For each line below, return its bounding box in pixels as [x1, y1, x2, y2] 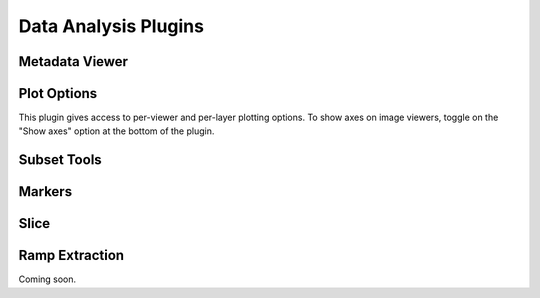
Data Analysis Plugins [18, 15, 205, 37]
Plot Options [18, 85, 98, 102]
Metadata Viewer [18, 53, 129, 70]
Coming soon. [18, 273, 77, 285]
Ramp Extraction [18, 247, 125, 264]
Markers [18, 183, 73, 200]
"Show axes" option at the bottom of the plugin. [18, 125, 215, 137]
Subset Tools [18, 151, 102, 169]
